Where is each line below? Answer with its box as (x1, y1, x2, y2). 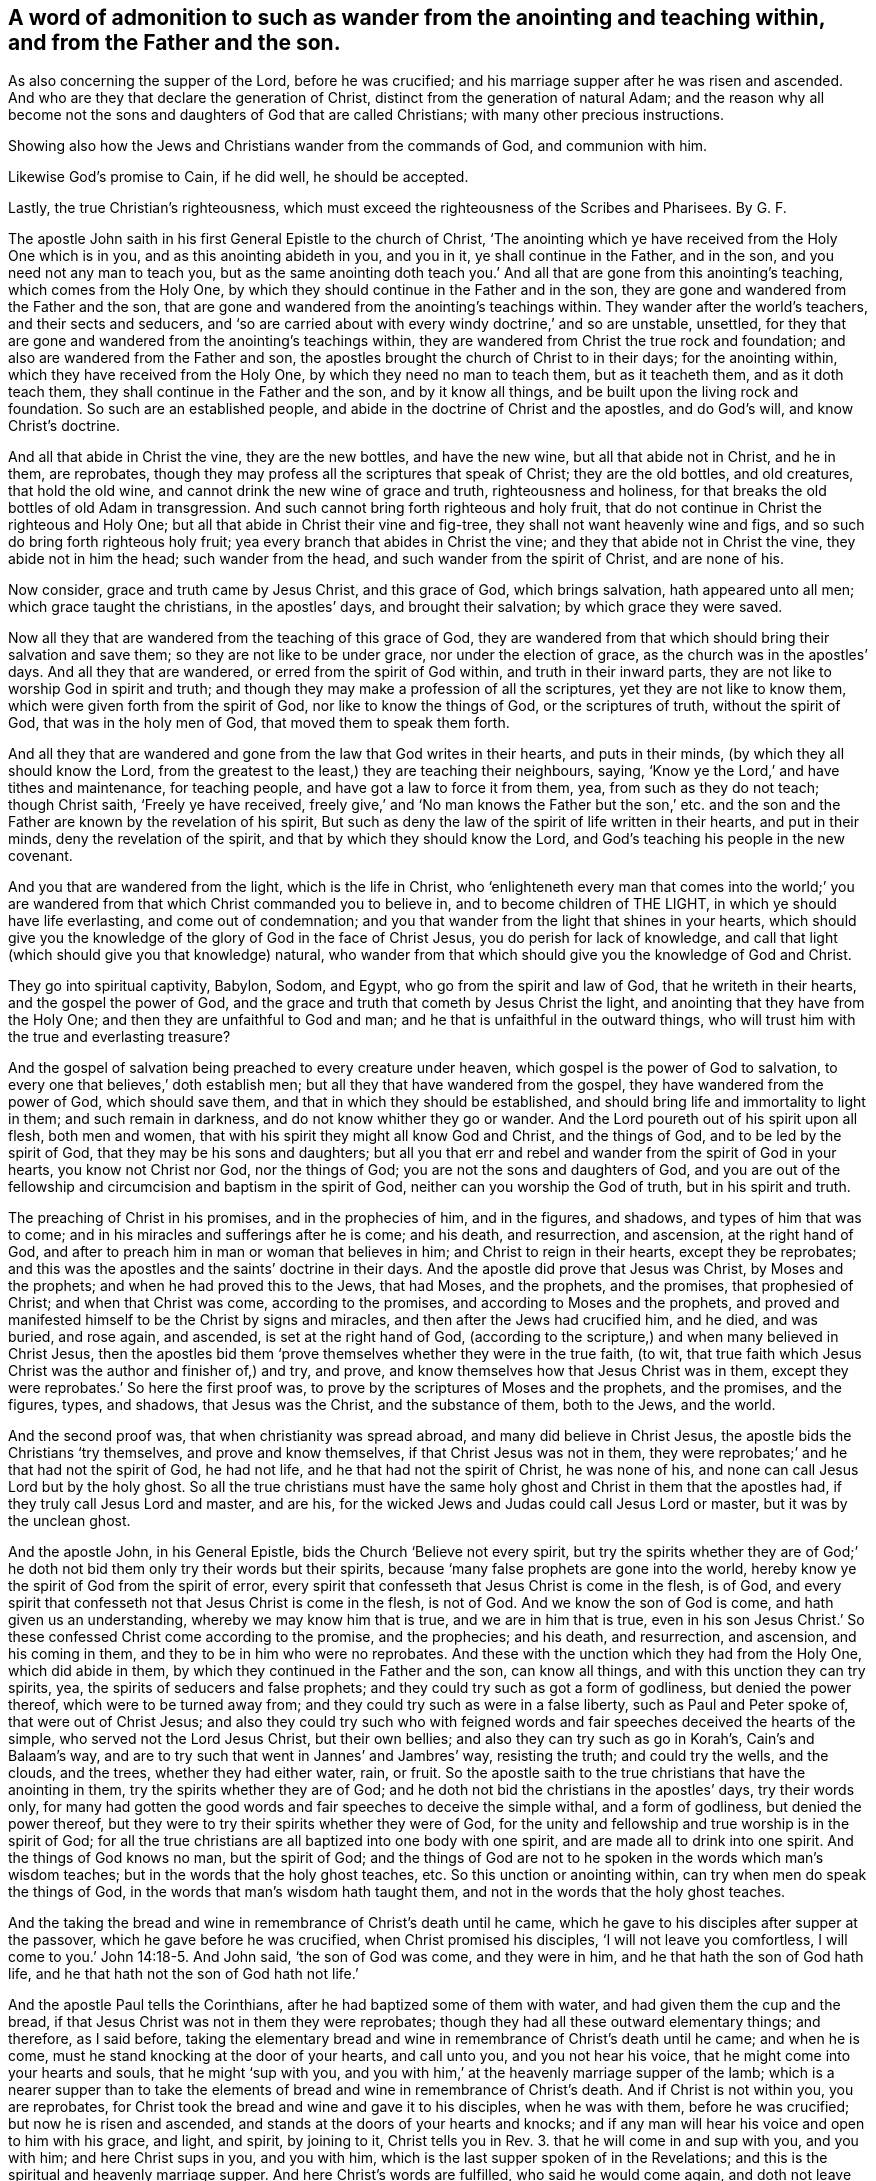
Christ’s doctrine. (8, 417, 120, 435)
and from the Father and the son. (8, 30, 341, 55)
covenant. (8, 847, 73, 865)
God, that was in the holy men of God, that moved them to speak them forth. (8, 714, 510, 732)
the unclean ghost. (8, 1512, 131, 1530)
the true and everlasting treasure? (8, 1028, 231, 1046)
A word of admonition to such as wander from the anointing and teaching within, (8, 5, 826, 30)
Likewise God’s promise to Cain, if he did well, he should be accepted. (8, 168, 469, 186)
